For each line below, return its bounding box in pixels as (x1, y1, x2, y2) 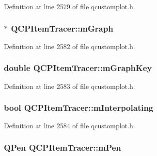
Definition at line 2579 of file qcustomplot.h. (4, 1, 135, 11)
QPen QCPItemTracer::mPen (4, 141, 121, 153)
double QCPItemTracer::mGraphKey (4, 62, 152, 74)
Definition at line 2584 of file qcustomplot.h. (4, 121, 135, 131)
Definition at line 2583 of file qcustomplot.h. (4, 81, 135, 91)
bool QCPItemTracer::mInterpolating (4, 102, 154, 114)
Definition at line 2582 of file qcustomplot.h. (4, 41, 135, 51)
